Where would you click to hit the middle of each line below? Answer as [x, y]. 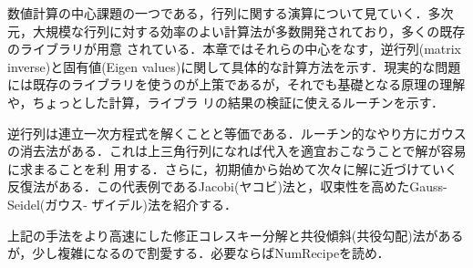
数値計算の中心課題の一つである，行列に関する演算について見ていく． [218, 13]
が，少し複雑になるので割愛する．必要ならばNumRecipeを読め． [199, 253]
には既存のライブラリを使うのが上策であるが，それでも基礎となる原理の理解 [236, 84]
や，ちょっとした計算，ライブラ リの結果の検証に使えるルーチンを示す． [226, 102]
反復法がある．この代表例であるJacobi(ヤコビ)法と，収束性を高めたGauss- [227, 186]
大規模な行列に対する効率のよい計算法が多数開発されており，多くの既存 [249, 31]
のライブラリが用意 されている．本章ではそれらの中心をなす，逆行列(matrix [235, 49]
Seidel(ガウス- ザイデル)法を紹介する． [122, 204]
